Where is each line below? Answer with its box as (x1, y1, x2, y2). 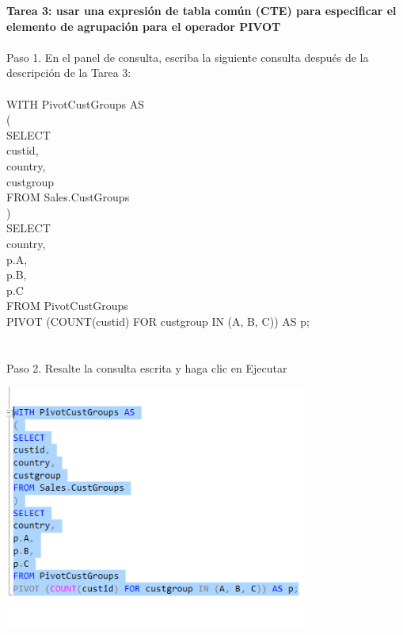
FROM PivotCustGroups (6, 297, 128, 314)
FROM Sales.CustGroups (6, 189, 130, 205)
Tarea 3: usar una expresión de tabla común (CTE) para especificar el (6, 2, 397, 18)
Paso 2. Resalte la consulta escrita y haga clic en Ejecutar (6, 359, 287, 376)
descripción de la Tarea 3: (6, 64, 131, 81)
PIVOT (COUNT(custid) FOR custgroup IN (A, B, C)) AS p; (6, 312, 310, 329)
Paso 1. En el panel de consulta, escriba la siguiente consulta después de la (6, 48, 369, 65)
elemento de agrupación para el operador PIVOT (6, 17, 281, 34)
